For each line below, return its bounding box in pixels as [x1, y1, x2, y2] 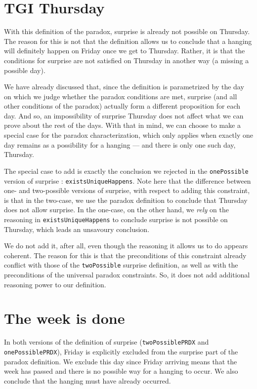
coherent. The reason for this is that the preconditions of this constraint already [4, 250, 247, 260]
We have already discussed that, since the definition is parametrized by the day [4, 81, 244, 92]
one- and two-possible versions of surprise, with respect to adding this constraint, [4, 185, 250, 195]
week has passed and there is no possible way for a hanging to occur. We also [4, 366, 238, 376]
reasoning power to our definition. [4, 279, 106, 289]
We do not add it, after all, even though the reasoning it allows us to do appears [4, 240, 248, 251]
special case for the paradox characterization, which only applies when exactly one [4, 130, 253, 140]
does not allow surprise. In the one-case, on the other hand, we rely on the [4, 204, 229, 215]
